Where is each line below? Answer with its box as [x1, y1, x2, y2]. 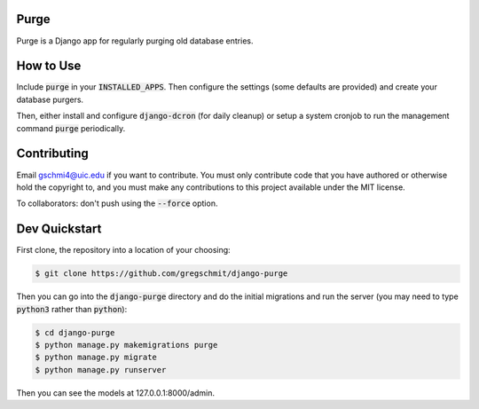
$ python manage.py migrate [35, 352, 157, 363]
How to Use [16, 59, 82, 74]
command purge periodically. [16, 122, 126, 133]
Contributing [16, 146, 89, 161]
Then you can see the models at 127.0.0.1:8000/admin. [16, 387, 216, 398]
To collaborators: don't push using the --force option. [16, 198, 218, 208]
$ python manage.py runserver [35, 365, 167, 374]
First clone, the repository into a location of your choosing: [16, 245, 231, 256]
